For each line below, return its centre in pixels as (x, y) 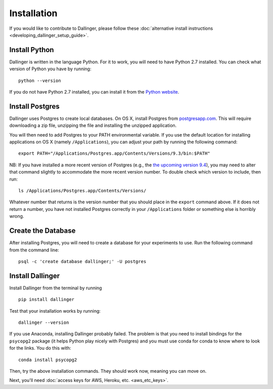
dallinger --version (44, 322)
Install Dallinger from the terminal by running (56, 288)
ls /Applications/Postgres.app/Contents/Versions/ (82, 191)
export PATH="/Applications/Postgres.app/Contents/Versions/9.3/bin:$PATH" (114, 154)
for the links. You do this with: (40, 348)
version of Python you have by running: (50, 69)
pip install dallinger (47, 299)
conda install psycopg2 (48, 360)
